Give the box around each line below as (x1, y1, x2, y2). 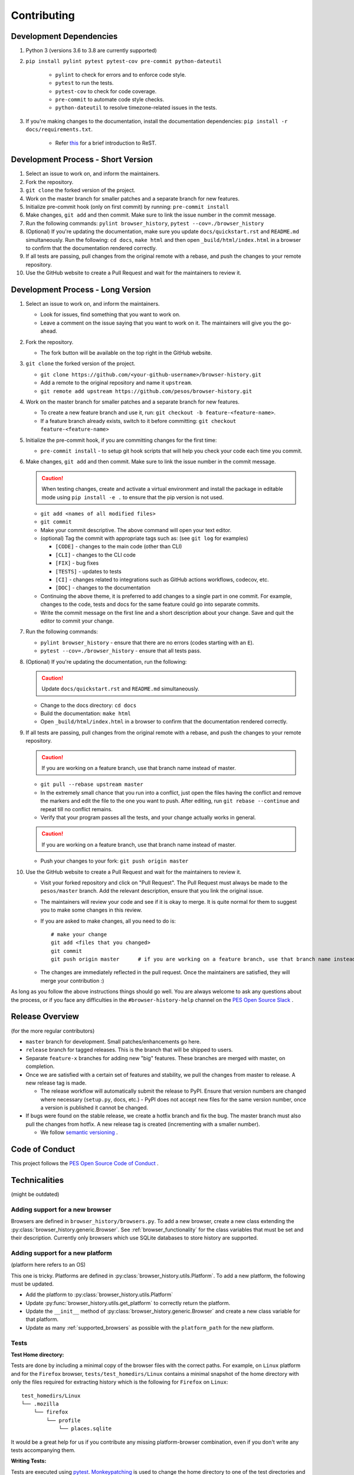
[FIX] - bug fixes (55, 559, 99, 566)
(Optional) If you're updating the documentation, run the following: (25, 658, 187, 665)
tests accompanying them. (11, 1446, 76, 1454)
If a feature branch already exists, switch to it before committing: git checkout (40, 417, 237, 424)
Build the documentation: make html (40, 710, 131, 717)
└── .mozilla (21, 1400, 59, 1407)
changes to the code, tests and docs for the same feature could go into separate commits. (40, 601, 260, 608)
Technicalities (11, 1175, 64, 1185)
